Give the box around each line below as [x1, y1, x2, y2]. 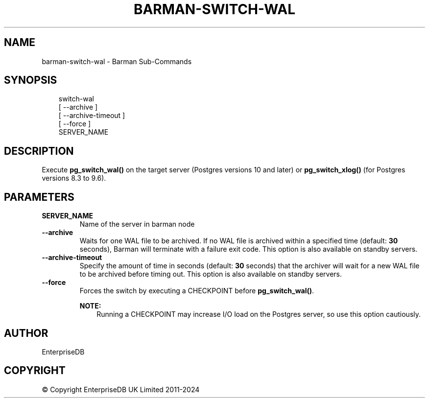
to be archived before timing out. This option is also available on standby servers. [79, 270, 342, 279]
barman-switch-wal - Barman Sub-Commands [42, 57, 192, 66]
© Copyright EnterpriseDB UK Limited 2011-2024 [42, 385, 200, 394]
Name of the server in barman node [79, 220, 195, 229]
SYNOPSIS [4, 74, 57, 87]
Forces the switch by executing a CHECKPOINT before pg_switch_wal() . [79, 286, 314, 295]
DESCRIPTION [4, 144, 74, 157]
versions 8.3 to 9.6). [42, 174, 106, 183]
